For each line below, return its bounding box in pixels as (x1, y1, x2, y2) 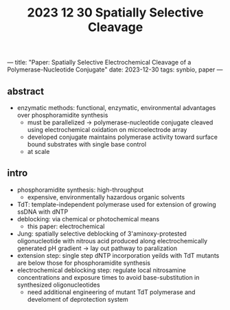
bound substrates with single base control (27, 140, 146, 148)
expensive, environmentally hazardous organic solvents (27, 192, 185, 201)
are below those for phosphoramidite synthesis (16, 258, 151, 267)
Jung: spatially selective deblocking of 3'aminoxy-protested (16, 229, 187, 238)
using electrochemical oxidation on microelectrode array (27, 126, 187, 133)
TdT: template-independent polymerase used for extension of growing (16, 200, 216, 208)
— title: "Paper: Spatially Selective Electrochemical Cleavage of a (7, 58, 192, 67)
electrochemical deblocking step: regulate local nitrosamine (16, 266, 187, 274)
